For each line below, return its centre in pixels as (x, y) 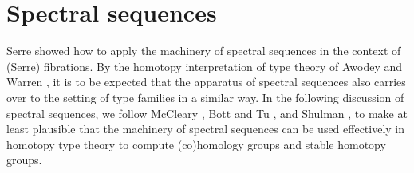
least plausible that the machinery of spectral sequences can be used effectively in (206, 129)
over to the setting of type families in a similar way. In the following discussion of (205, 97)
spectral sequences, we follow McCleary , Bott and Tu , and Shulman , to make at (207, 113)
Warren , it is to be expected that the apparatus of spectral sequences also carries (206, 82)
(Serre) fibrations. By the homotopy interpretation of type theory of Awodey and (205, 66)
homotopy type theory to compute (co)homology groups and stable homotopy (196, 144)
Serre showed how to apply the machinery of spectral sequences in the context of (204, 51)
